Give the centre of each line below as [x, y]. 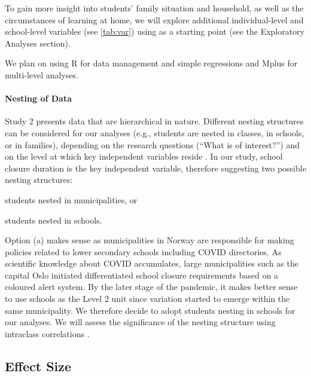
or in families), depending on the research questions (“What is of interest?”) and [152, 144]
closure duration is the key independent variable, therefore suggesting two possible [155, 168]
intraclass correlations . [47, 333]
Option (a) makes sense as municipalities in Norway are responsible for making [150, 240]
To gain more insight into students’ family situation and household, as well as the [154, 8]
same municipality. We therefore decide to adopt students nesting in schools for [150, 310]
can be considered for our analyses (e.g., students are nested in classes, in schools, [155, 132]
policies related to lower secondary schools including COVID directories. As [143, 251]
